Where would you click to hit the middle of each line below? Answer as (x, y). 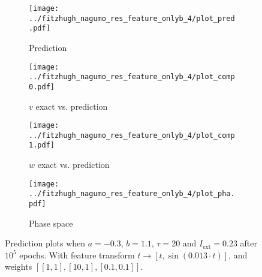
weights (19, 267)
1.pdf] (42, 145)
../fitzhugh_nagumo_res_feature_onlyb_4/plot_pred (132, 18)
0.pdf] (42, 87)
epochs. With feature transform (77, 255)
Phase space (51, 223)
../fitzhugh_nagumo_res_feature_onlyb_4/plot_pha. (132, 194)
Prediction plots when (45, 243)
